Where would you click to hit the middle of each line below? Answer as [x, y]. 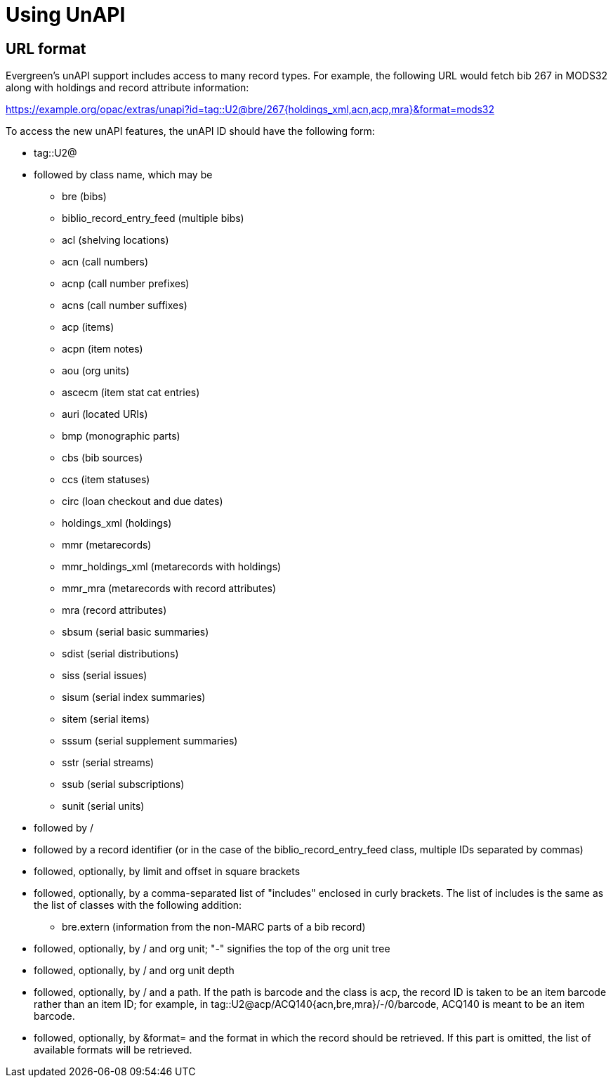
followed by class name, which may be [123, 175]
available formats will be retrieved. [113, 1050]
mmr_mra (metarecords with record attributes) [169, 589]
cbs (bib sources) [103, 458]
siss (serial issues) [105, 676]
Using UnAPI [66, 15]
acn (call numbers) [105, 262]
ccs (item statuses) [106, 480]
